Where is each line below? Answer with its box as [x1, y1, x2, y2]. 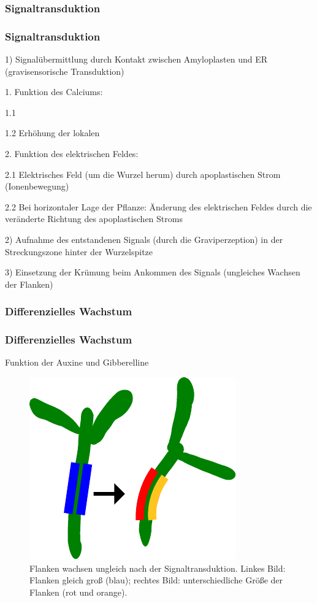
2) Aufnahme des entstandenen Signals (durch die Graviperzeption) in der [5, 233, 283, 245]
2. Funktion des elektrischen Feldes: [5, 147, 139, 160]
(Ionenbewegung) [5, 180, 69, 193]
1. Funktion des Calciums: [5, 85, 103, 98]
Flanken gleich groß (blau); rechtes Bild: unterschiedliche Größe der [29, 574, 283, 586]
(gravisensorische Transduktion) [5, 64, 124, 77]
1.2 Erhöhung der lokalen [5, 126, 100, 139]
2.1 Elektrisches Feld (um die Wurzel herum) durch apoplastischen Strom [5, 167, 281, 180]
